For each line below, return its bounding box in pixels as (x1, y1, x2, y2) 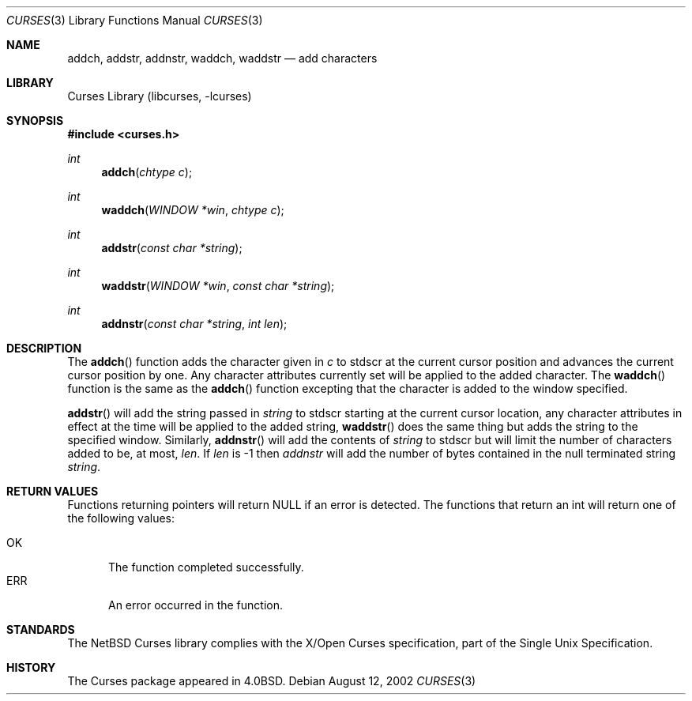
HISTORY (6, 661, 56, 674)
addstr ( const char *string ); (101, 241, 243, 254)
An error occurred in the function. (108, 598, 283, 612)
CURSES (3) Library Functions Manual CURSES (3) (6, 13, 263, 27)
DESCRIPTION (6, 341, 82, 355)
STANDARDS (6, 623, 75, 636)
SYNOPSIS (6, 114, 64, 127)
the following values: (67, 511, 175, 525)
